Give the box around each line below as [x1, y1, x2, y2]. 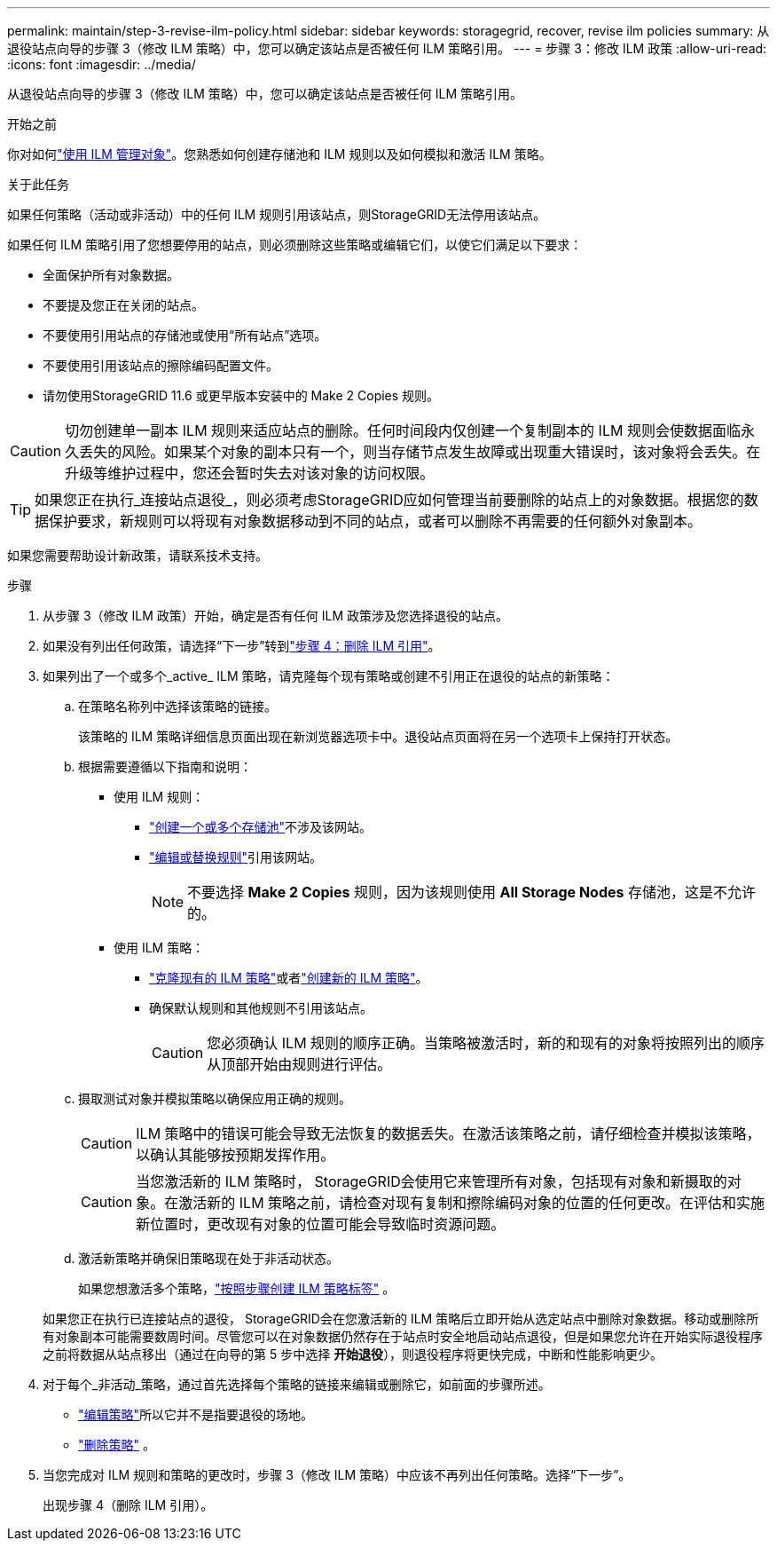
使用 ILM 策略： [114, 940, 205, 955]
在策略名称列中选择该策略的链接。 [78, 699, 277, 714]
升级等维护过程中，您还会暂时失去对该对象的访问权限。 [65, 464, 435, 482]
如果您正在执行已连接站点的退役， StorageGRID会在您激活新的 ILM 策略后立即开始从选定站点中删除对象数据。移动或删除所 [43, 1311, 759, 1326]
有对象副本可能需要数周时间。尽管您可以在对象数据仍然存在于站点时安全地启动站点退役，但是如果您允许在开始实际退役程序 [43, 1329, 763, 1344]
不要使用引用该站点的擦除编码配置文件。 [43, 358, 279, 373]
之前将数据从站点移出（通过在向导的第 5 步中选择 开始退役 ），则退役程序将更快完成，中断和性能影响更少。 [43, 1347, 663, 1362]
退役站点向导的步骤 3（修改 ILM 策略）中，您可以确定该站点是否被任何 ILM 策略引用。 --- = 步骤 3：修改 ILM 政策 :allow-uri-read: [7, 41, 767, 56]
